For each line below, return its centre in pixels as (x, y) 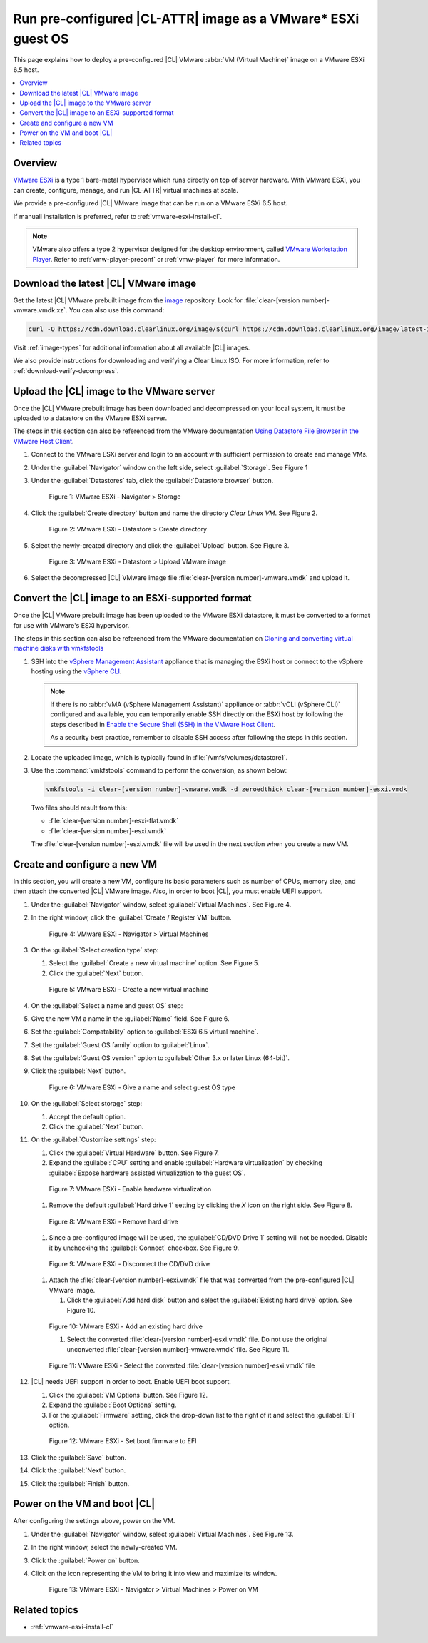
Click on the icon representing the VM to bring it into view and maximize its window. (154, 1574)
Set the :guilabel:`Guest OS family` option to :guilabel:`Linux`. (121, 1044)
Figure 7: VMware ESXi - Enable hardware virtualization (130, 1189)
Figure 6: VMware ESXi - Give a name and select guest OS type (142, 1087)
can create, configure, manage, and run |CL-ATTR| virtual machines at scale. (126, 190)
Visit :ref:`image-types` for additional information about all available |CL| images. (132, 347)
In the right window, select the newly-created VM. (104, 1547)
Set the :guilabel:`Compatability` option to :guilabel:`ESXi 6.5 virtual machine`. (145, 1032)
